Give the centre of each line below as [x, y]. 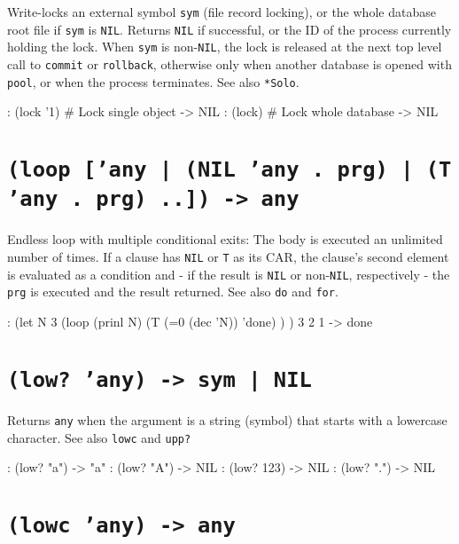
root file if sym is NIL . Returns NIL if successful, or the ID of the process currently [229, 29]
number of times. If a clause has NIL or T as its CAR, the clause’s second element [228, 257]
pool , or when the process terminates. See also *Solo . [153, 81]
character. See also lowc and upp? [99, 437]
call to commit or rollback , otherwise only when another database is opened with [229, 63]
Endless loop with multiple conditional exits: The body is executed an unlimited [225, 239]
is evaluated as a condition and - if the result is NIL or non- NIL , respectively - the [229, 274]
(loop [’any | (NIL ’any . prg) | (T [229, 170]
